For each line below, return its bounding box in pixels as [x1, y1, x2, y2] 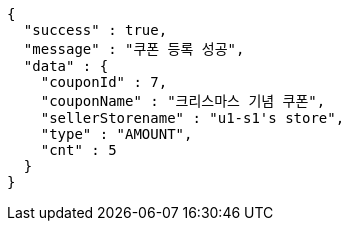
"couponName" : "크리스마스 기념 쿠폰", [40, 93, 326, 109]
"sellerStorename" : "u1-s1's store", [40, 110, 345, 126]
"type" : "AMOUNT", [40, 126, 193, 142]
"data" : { [23, 58, 109, 74]
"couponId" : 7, [40, 74, 168, 90]
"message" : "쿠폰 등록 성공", [23, 41, 245, 57]
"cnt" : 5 [40, 142, 117, 158]
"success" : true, [23, 22, 168, 38]
